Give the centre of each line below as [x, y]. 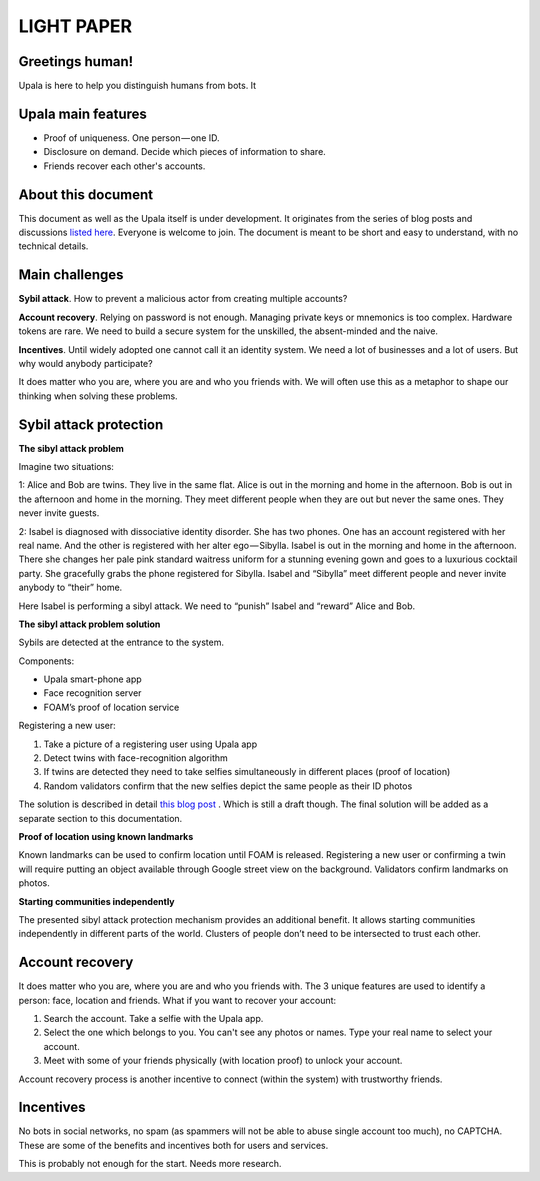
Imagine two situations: [66, 466]
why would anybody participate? [86, 363]
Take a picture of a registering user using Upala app [150, 744]
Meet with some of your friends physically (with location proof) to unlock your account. [223, 1061]
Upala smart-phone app [92, 679]
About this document [86, 194]
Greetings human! [76, 61]
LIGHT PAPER [75, 26]
